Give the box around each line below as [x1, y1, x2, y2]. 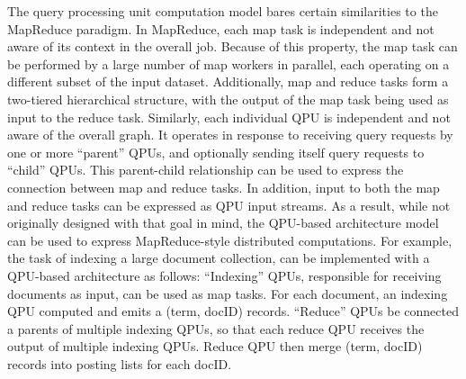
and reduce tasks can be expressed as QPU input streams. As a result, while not [7, 195, 451, 214]
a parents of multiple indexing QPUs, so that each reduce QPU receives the [7, 319, 425, 338]
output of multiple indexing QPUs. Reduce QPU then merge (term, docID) [7, 337, 423, 356]
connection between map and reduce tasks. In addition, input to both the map [7, 177, 440, 196]
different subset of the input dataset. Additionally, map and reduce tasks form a [7, 72, 449, 91]
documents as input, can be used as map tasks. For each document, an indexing [7, 284, 448, 302]
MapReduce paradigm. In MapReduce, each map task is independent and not [7, 19, 435, 38]
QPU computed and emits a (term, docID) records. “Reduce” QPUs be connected [7, 302, 459, 320]
